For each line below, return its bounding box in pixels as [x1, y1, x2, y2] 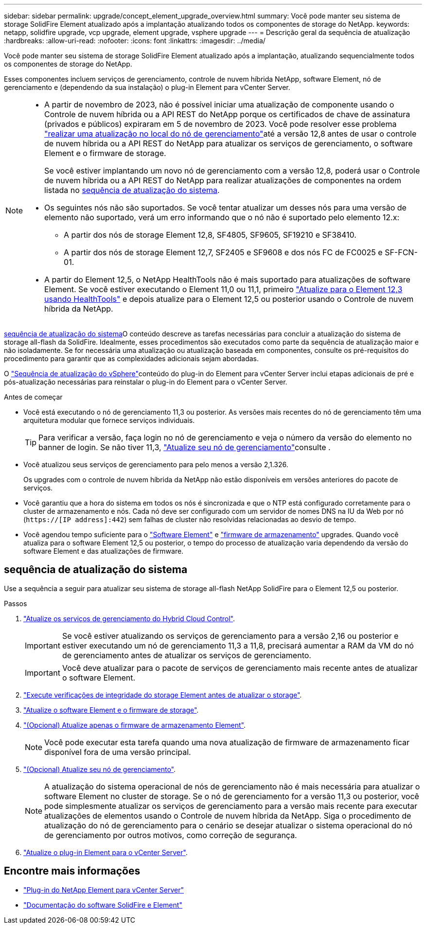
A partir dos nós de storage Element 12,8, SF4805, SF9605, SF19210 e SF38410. [64, 230, 356, 240]
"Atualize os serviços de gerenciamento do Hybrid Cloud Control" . [23, 614, 235, 623]
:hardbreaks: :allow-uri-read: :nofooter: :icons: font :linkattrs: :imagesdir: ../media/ [4, 36, 266, 45]
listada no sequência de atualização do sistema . [44, 185, 220, 195]
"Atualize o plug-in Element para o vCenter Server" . [23, 848, 188, 857]
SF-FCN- [385, 247, 418, 257]
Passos [4, 599, 27, 608]
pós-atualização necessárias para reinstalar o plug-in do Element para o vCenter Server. [4, 378, 287, 386]
